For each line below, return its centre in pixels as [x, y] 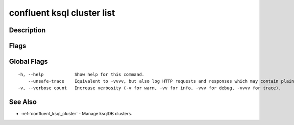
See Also [23, 102]
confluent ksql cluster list [62, 13]
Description [27, 30]
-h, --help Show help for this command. [81, 74]
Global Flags [28, 62]
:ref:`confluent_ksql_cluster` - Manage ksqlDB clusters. [77, 114]
